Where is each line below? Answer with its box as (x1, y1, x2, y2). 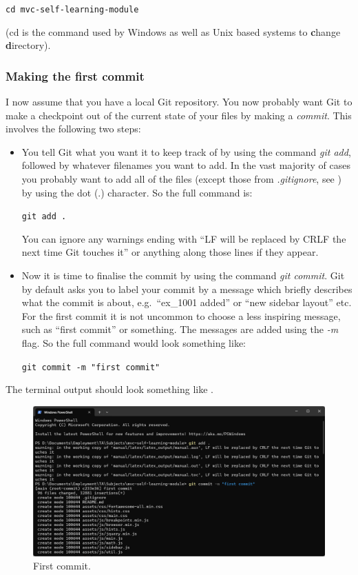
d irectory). (6, 38, 51, 52)
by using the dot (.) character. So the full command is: (21, 185, 253, 199)
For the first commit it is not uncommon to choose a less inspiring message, (21, 308, 341, 323)
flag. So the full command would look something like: (21, 336, 246, 350)
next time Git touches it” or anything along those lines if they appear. (21, 245, 319, 259)
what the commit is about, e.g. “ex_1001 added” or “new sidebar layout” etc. (21, 295, 352, 310)
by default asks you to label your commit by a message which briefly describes (21, 281, 352, 296)
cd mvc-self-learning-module (6, 5, 139, 14)
